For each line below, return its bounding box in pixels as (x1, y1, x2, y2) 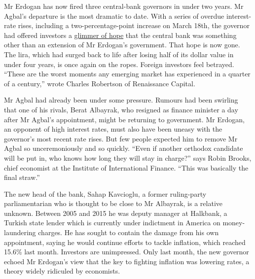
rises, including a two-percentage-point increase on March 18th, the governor (18, 20, 250, 31)
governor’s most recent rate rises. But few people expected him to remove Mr (4, 133, 238, 143)
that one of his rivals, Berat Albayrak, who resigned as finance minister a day (4, 104, 238, 114)
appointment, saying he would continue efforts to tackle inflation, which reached (4, 237, 246, 247)
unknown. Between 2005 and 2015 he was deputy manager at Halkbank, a (4, 208, 227, 218)
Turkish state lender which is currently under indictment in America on (4, 217, 220, 228)
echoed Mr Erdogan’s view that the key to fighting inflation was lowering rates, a (4, 256, 250, 266)
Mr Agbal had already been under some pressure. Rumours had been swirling (4, 95, 238, 105)
